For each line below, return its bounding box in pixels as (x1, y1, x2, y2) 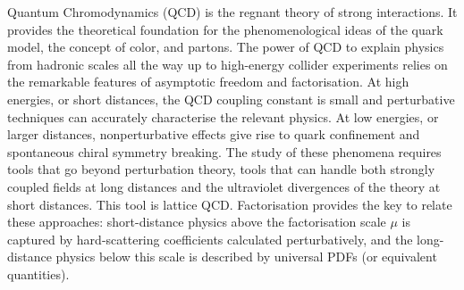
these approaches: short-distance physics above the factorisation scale (7, 212, 386, 231)
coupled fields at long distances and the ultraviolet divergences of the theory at (7, 177, 441, 195)
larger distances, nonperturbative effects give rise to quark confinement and (7, 125, 420, 144)
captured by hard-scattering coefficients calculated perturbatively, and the (7, 229, 413, 248)
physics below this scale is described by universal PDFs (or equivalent (55, 247, 437, 266)
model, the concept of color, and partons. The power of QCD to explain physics (7, 37, 444, 56)
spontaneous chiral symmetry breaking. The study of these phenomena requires (7, 142, 442, 161)
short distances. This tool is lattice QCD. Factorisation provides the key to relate (7, 195, 452, 213)
